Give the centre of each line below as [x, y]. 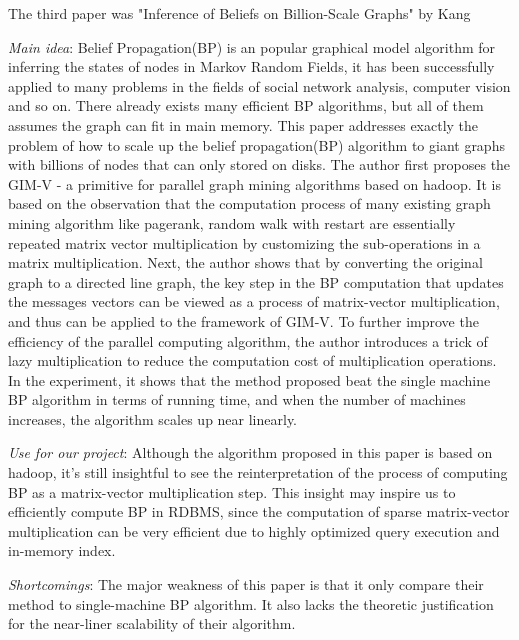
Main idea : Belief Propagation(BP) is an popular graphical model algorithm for [252, 46]
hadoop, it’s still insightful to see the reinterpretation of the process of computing [258, 472]
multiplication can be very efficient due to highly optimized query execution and [254, 530]
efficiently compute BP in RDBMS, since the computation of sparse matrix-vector [259, 511]
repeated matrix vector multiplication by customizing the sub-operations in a [244, 242]
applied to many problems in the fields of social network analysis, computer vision [259, 85]
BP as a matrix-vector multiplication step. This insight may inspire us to [232, 491]
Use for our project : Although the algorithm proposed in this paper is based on [250, 452]
